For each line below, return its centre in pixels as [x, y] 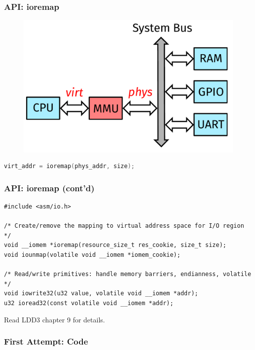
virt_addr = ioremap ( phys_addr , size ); [69, 166]
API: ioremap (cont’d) [49, 188]
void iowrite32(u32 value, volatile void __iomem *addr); [101, 294]
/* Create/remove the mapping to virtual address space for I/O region [124, 226]
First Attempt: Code [46, 341]
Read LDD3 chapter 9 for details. [55, 319]
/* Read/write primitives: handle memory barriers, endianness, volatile [128, 274]
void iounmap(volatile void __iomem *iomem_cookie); [92, 255]
